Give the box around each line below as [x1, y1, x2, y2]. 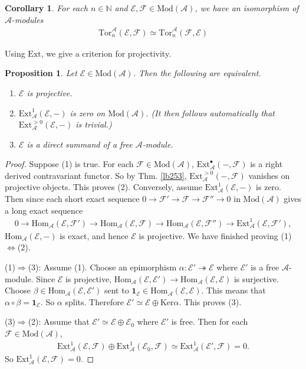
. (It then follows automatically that [146, 106, 275, 119]
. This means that [201, 284, 266, 296]
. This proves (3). [179, 295, 242, 308]
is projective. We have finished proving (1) [139, 229, 292, 241]
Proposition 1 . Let [5, 67, 77, 79]
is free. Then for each [171, 315, 248, 328]
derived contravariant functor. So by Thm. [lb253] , [5, 169, 187, 181]
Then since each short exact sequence [5, 192, 140, 205]
